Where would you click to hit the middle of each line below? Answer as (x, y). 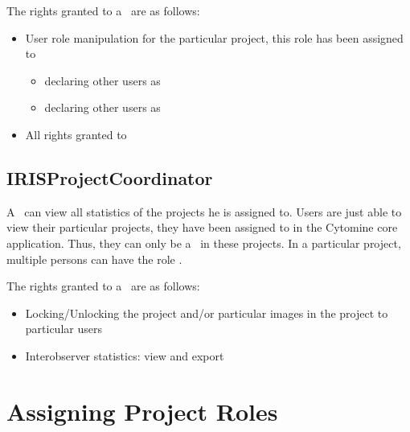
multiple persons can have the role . (94, 259)
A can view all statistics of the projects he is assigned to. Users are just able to (204, 211)
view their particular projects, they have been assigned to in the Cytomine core (202, 227)
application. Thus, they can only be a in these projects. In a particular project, (204, 243)
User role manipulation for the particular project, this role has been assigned (214, 37)
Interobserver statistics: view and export (125, 355)
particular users (64, 329)
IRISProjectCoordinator (110, 177)
